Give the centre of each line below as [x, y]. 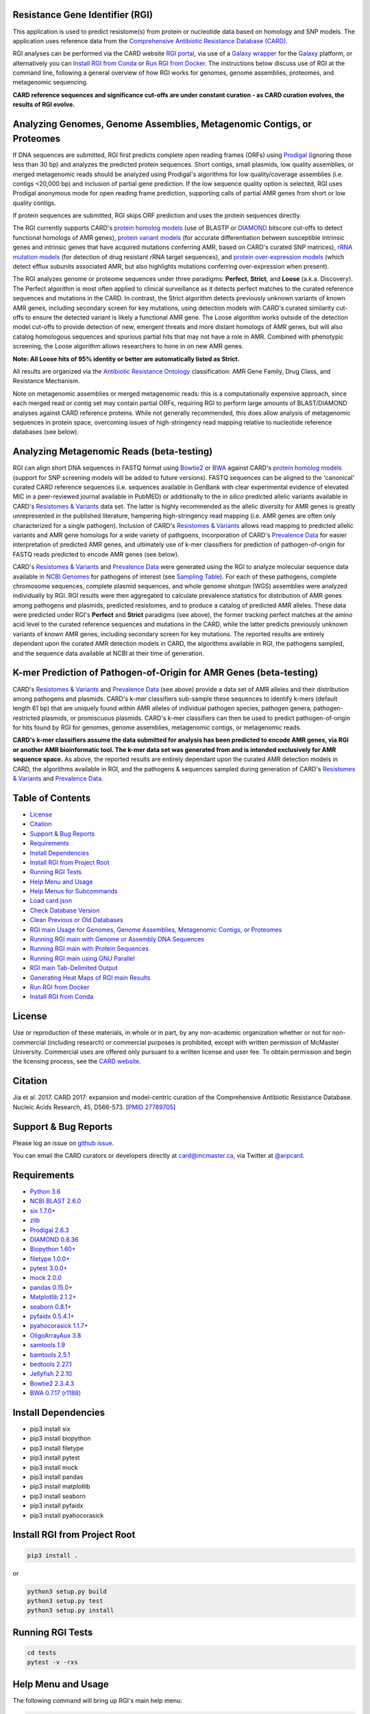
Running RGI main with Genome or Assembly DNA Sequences [117, 939]
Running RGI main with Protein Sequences [89, 949]
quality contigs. [34, 203]
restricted [26, 718]
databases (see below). [46, 432]
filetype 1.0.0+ [50, 1259]
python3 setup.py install [71, 1610]
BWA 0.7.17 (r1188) [56, 1393]
